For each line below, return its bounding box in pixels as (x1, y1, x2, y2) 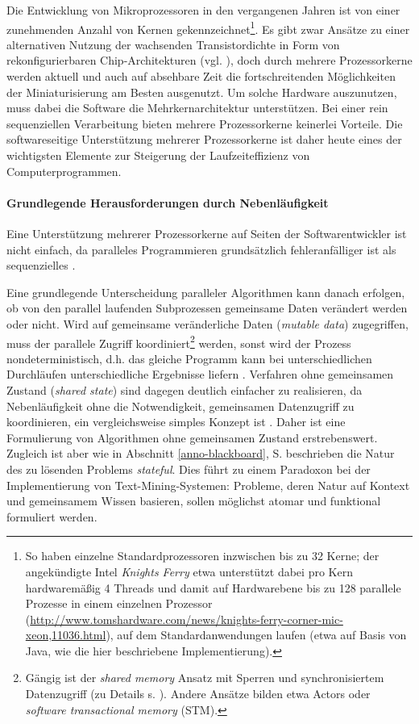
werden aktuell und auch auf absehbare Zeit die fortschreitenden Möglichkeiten (6, 68, 396, 85)
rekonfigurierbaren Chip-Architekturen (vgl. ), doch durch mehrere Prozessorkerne (6, 52, 413, 69)
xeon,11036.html (25, 626, 106, 643)
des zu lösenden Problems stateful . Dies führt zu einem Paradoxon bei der (6, 460, 371, 477)
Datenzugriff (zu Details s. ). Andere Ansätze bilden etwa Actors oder (25, 685, 371, 702)
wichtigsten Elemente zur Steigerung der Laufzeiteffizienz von (6, 147, 310, 163)
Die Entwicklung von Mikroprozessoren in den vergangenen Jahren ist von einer (6, 2, 400, 18)
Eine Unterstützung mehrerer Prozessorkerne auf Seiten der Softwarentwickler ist (6, 224, 407, 241)
